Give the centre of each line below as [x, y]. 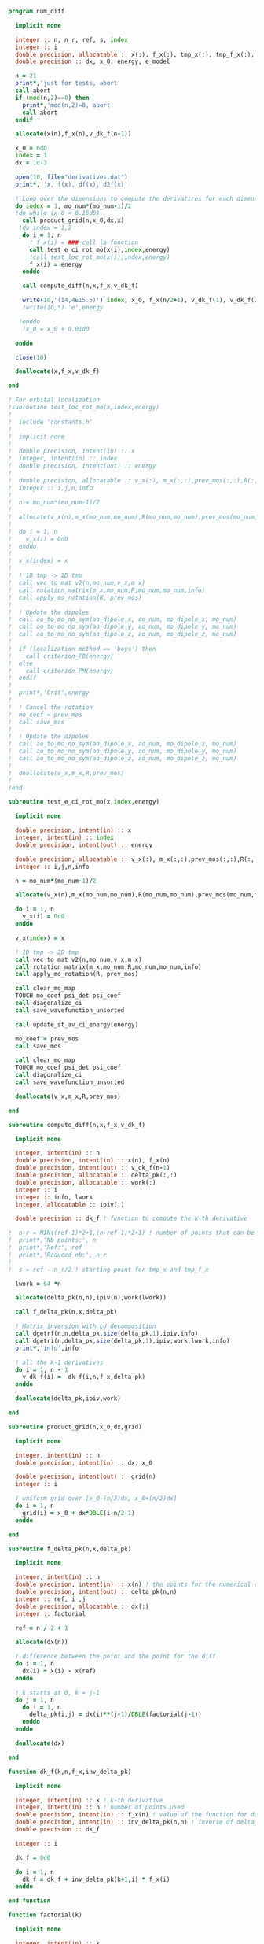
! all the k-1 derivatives [59, 1362]
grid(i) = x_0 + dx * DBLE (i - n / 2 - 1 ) [79, 1513]
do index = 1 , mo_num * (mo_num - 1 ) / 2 [73, 206]
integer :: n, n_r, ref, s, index [71, 39]
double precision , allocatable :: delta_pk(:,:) [96, 1175]
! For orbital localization [54, 400]
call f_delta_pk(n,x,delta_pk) [66, 1312]
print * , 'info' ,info [47, 1348]
